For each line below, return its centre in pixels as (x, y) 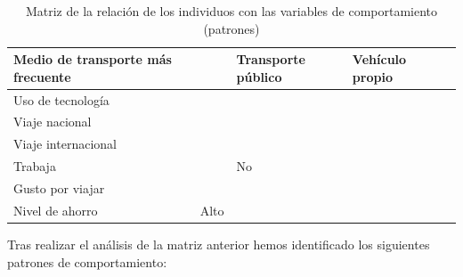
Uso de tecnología (61, 99)
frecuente (42, 76)
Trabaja (35, 166)
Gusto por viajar (59, 188)
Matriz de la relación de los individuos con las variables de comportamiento (231, 11)
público (259, 76)
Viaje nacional (53, 122)
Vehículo (379, 59)
